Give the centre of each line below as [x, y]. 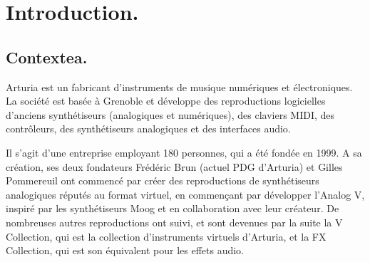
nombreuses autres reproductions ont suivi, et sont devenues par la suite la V [174, 222]
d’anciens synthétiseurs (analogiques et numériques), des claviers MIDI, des [170, 114]
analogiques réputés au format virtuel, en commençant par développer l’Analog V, [185, 194]
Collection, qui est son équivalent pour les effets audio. [125, 250]
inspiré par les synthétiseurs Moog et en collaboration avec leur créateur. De [173, 208]
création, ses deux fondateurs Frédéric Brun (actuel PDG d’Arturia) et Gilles [174, 166]
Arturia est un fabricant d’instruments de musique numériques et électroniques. [179, 87]
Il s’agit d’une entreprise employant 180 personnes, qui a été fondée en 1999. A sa [184, 152]
